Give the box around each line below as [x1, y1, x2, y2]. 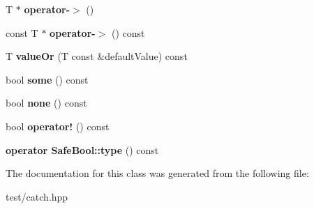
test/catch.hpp [6, 189, 68, 203]
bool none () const [6, 95, 87, 110]
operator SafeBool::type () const [6, 142, 159, 157]
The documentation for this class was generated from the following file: [6, 166, 309, 180]
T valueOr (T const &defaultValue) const [6, 49, 188, 63]
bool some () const [6, 72, 89, 86]
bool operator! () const [6, 118, 110, 133]
